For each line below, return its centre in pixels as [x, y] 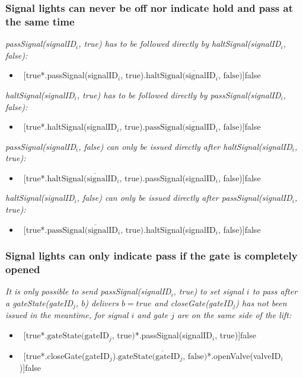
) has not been [261, 303]
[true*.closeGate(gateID [66, 355]
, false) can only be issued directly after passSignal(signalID [184, 198]
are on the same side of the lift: [234, 315]
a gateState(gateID [39, 303]
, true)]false [235, 335]
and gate [153, 315]
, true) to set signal [208, 291]
